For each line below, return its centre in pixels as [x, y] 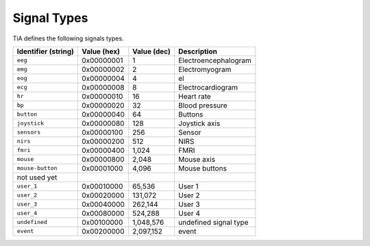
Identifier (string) [46, 51]
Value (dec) [152, 51]
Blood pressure [203, 105]
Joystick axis [199, 123]
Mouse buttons [203, 168]
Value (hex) [101, 51]
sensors [29, 133]
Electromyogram [205, 69]
